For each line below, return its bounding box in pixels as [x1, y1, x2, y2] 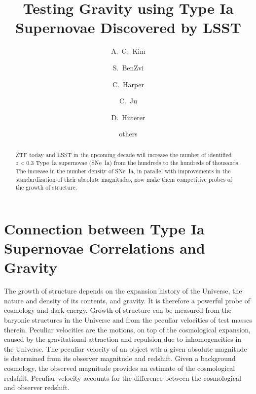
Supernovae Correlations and [4, 238, 205, 258]
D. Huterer [111, 112, 146, 122]
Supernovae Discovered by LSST [15, 17, 241, 37]
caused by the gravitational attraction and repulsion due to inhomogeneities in [4, 334, 242, 344]
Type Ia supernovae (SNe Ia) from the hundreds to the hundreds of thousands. [36, 159, 240, 167]
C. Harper [112, 79, 144, 89]
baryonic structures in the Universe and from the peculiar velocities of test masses [4, 315, 252, 325]
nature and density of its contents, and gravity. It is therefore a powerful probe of [4, 295, 251, 305]
